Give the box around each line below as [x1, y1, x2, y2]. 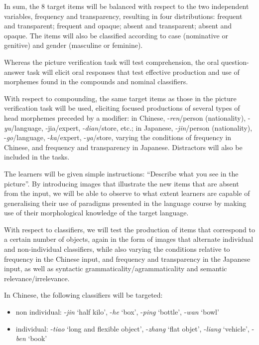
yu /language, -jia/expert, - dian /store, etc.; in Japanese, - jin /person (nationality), [4, 122, 253, 133]
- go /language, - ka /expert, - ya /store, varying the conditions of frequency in [4, 132, 232, 143]
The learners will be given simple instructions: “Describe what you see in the [4, 168, 239, 178]
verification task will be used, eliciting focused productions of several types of [4, 103, 240, 113]
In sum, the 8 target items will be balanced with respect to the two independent [4, 1, 249, 11]
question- [221, 56, 249, 67]
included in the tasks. [4, 152, 70, 162]
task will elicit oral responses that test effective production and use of [27, 66, 240, 77]
